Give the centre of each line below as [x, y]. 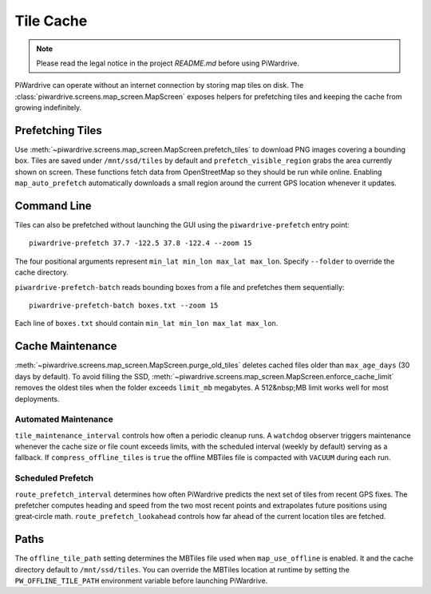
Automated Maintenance [64, 419]
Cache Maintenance [66, 346]
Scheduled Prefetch [54, 478]
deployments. [37, 398]
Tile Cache [51, 21]
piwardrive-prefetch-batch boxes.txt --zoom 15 [124, 306]
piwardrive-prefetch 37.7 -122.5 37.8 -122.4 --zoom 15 [140, 243]
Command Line [53, 206]
